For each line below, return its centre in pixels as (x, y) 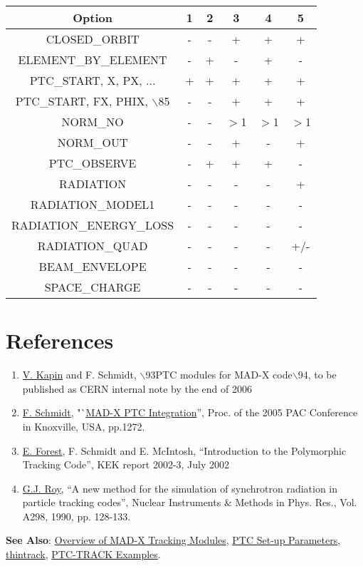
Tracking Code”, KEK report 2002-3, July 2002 (126, 464)
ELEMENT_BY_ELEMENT (93, 60)
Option (93, 17)
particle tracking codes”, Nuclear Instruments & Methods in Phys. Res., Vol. (190, 502)
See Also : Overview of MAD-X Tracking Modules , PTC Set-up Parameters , (173, 540)
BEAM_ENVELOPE (93, 266)
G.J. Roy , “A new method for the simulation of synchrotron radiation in (180, 488)
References (60, 340)
